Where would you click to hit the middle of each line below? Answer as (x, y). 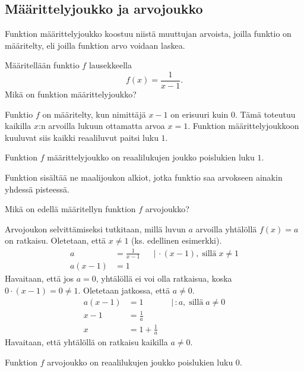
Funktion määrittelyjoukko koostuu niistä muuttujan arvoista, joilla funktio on (148, 34)
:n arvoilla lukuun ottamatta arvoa (102, 126)
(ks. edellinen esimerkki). (177, 240)
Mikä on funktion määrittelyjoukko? (71, 94)
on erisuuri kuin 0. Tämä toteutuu (233, 114)
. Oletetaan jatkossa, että (124, 290)
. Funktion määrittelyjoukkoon (243, 126)
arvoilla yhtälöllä (226, 228)
